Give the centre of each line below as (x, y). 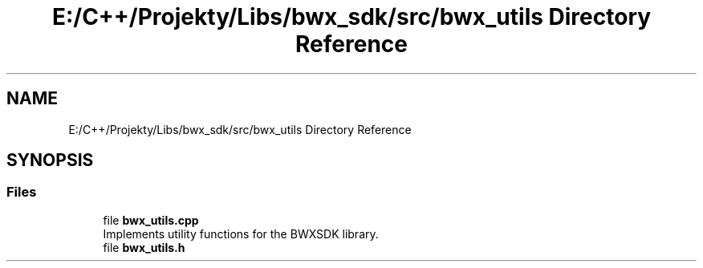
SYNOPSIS (50, 160)
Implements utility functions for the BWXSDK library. (241, 233)
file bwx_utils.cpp (151, 220)
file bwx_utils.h (144, 247)
